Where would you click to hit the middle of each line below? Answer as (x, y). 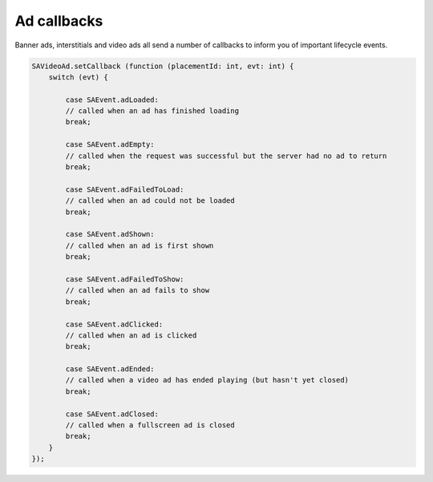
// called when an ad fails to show (138, 290)
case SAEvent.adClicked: (114, 324)
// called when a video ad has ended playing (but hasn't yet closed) (207, 380)
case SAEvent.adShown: (110, 234)
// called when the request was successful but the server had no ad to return (226, 156)
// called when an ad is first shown (140, 245)
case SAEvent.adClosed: (112, 414)
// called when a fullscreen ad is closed (150, 425)
